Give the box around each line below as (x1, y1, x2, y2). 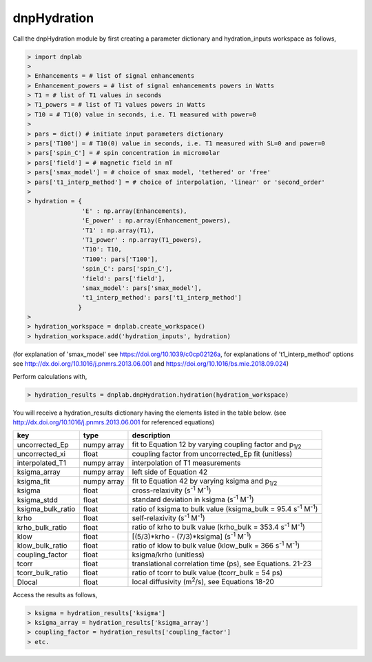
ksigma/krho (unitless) (132, 550, 205, 559)
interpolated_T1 (17, 458, 67, 468)
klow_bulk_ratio (17, 541, 68, 550)
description (132, 431, 171, 440)
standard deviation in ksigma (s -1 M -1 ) (132, 493, 254, 504)
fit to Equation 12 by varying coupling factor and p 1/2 (132, 439, 302, 451)
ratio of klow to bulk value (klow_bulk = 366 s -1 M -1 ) (132, 539, 300, 550)
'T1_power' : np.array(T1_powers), (81, 236, 203, 244)
